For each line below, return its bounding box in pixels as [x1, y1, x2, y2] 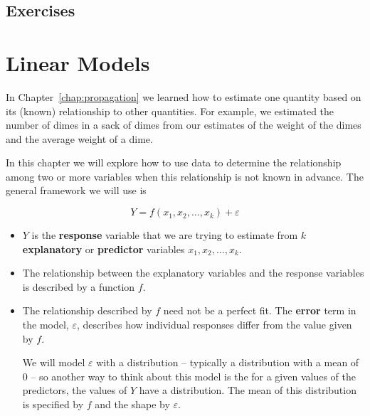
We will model [22, 355, 85, 370]
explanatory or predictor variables [22, 241, 185, 256]
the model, [22, 317, 69, 332]
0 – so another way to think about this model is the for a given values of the [22, 368, 356, 383]
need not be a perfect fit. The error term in [163, 303, 356, 318]
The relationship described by [22, 303, 152, 318]
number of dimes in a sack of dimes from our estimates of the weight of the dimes [6, 117, 361, 132]
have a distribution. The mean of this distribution [139, 383, 356, 398]
